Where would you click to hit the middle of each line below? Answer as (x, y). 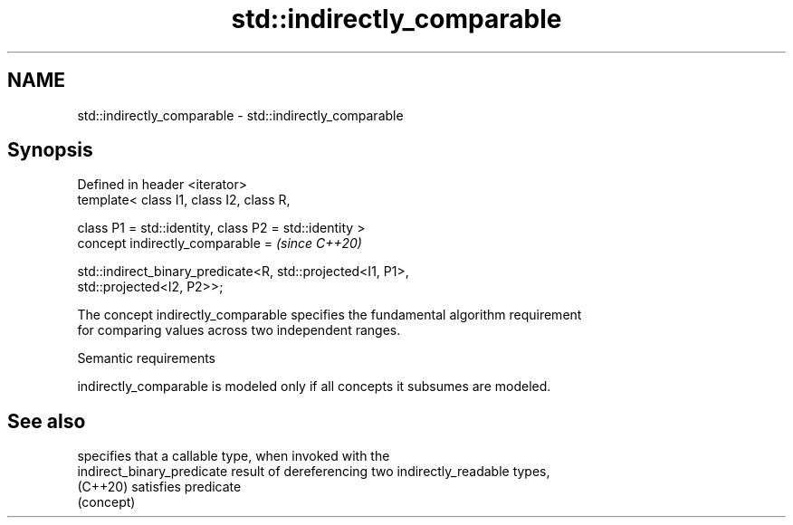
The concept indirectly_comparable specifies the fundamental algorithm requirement (330, 315)
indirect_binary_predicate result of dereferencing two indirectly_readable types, (314, 472)
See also (47, 421)
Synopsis (50, 150)
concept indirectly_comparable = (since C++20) (220, 243)
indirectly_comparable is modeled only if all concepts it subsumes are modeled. (314, 387)
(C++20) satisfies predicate (159, 487)
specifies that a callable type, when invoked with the (234, 456)
